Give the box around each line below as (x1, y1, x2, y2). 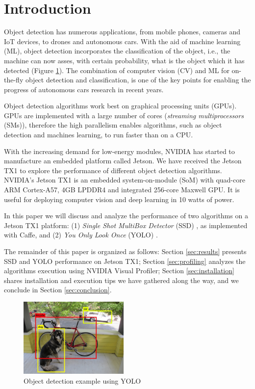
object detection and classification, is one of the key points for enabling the (25, 75, 251, 85)
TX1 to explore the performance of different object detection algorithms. (4, 165, 222, 175)
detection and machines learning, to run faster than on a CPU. (4, 130, 193, 140)
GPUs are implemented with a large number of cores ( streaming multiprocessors (4, 110, 244, 120)
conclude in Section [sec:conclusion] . (4, 285, 112, 295)
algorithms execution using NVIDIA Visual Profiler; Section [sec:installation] (4, 265, 234, 276)
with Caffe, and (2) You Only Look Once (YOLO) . (4, 230, 158, 240)
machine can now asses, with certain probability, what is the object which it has (4, 55, 245, 65)
